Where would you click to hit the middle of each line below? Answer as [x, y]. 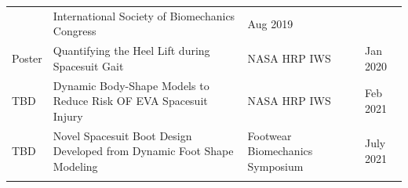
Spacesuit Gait [88, 65]
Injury [68, 116]
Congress [75, 31]
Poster [27, 58]
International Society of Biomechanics [144, 15]
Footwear [270, 135]
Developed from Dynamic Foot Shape [143, 151]
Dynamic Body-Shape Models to [131, 85]
